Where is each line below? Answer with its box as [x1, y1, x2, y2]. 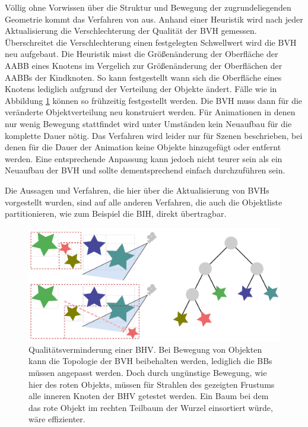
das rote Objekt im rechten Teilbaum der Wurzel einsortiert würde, [28, 401, 273, 413]
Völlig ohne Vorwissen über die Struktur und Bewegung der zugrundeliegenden [5, 1, 291, 13]
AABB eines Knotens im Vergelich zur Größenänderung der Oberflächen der [5, 59, 282, 71]
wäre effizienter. [28, 413, 85, 425]
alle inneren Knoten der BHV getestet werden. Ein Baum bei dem [28, 390, 269, 402]
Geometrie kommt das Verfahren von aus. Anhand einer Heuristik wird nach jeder [5, 12, 303, 25]
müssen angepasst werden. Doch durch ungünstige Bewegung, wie [28, 366, 267, 378]
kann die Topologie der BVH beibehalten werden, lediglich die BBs [28, 355, 272, 367]
